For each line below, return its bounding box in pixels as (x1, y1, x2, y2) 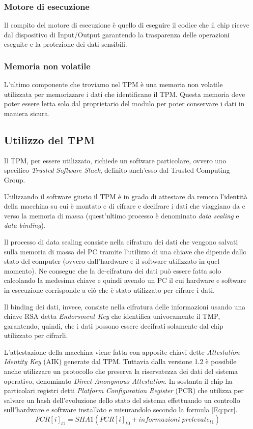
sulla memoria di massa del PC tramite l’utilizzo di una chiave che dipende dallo (4, 246, 247, 256)
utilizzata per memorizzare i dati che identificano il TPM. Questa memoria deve (4, 89, 245, 99)
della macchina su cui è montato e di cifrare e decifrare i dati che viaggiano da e (4, 201, 245, 211)
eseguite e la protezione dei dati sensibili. (4, 39, 127, 49)
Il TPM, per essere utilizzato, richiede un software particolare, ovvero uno (4, 155, 226, 165)
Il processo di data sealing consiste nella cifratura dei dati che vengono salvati (4, 236, 238, 246)
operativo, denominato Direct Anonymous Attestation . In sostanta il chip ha (4, 375, 233, 386)
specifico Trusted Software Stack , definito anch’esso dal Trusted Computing (4, 165, 230, 175)
